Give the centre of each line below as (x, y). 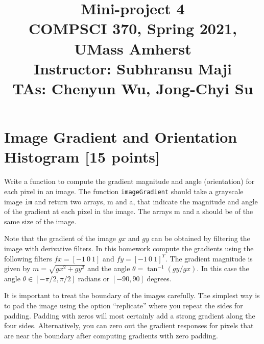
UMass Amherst (133, 48)
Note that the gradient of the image (60, 238)
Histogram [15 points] (82, 157)
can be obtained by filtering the (201, 238)
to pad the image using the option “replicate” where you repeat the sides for (124, 306)
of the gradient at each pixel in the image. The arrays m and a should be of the (129, 211)
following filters (28, 258)
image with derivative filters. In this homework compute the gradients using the (129, 248)
